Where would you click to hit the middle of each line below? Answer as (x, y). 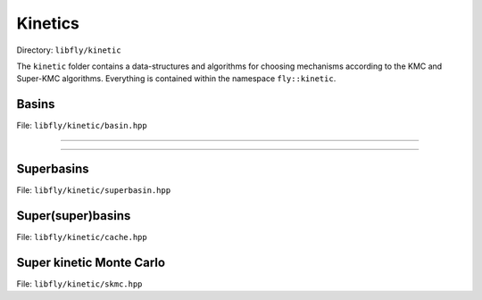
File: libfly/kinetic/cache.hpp (82, 237)
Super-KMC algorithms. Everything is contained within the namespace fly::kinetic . (176, 79)
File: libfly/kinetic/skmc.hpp (79, 283)
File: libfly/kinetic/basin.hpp (82, 126)
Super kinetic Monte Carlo (91, 262)
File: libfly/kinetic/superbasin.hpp (94, 190)
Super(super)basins (74, 216)
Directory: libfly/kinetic (69, 50)
